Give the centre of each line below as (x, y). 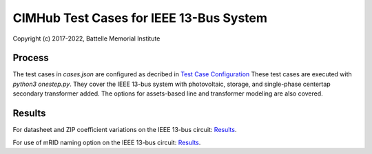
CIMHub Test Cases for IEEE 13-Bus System (140, 18)
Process (31, 58)
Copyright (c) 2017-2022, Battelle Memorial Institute (86, 38)
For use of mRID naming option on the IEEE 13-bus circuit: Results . (107, 142)
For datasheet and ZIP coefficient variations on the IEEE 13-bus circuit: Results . (125, 130)
